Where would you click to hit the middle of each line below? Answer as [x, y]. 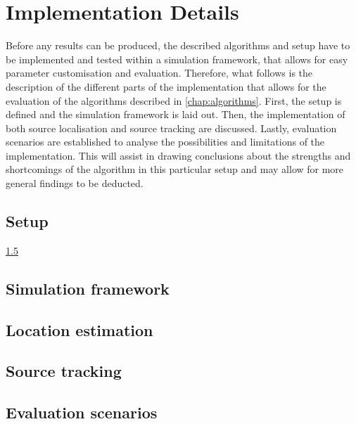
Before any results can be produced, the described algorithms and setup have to [178, 45]
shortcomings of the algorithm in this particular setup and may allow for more [175, 169]
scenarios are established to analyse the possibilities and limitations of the [165, 142]
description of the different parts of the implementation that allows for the [166, 86]
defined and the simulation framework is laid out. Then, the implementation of [176, 114]
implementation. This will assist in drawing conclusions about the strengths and [178, 155]
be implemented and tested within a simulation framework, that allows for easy [177, 59]
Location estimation [80, 329]
